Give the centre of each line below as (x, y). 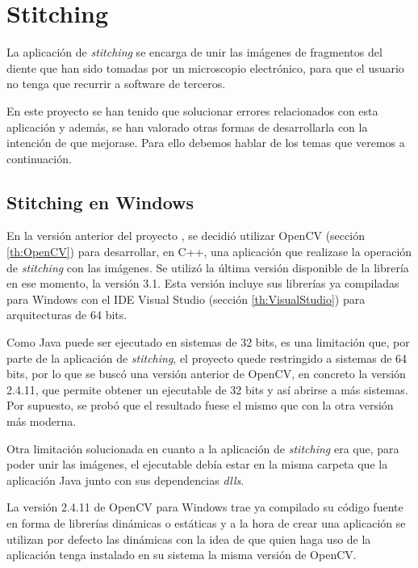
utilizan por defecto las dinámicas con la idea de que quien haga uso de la (189, 539)
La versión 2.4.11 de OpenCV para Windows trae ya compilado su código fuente (205, 507)
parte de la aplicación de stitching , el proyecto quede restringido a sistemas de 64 (207, 358)
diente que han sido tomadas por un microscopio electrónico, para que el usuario (205, 67)
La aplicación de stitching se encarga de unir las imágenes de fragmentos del (194, 52)
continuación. (39, 158)
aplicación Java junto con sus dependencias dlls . (125, 480)
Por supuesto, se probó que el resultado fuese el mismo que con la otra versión (200, 405)
